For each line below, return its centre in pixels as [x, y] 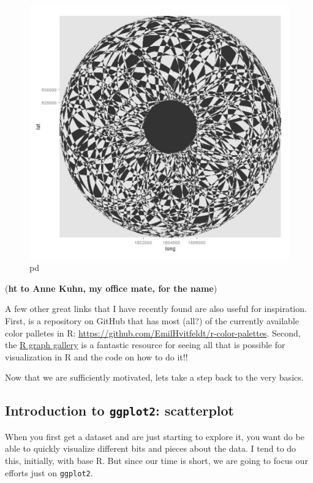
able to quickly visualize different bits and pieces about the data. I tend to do [151, 448]
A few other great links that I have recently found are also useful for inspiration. [156, 309]
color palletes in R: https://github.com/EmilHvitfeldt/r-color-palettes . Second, [153, 333]
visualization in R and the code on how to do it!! [96, 356]
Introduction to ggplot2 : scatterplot [120, 410]
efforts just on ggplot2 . [49, 472]
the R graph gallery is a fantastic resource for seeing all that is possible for [145, 345]
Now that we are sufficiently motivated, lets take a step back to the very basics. [154, 377]
